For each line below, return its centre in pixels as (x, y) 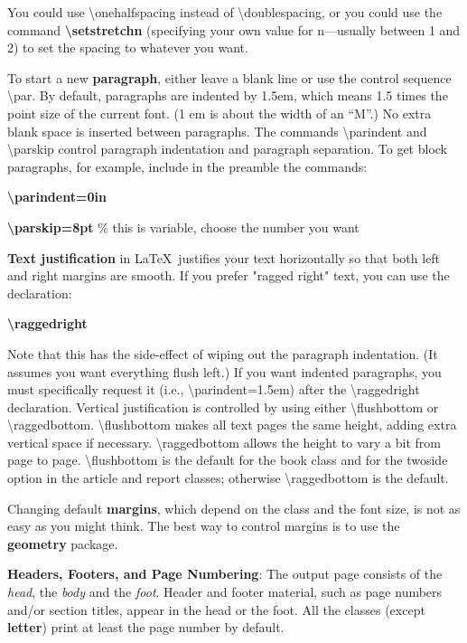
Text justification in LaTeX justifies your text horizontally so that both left (224, 257)
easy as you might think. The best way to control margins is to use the (204, 526)
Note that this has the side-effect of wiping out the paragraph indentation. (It (223, 353)
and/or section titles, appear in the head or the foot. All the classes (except (216, 609)
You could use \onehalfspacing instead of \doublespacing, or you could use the (225, 12)
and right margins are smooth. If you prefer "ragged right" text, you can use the (229, 275)
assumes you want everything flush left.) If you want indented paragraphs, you (224, 371)
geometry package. (63, 543)
